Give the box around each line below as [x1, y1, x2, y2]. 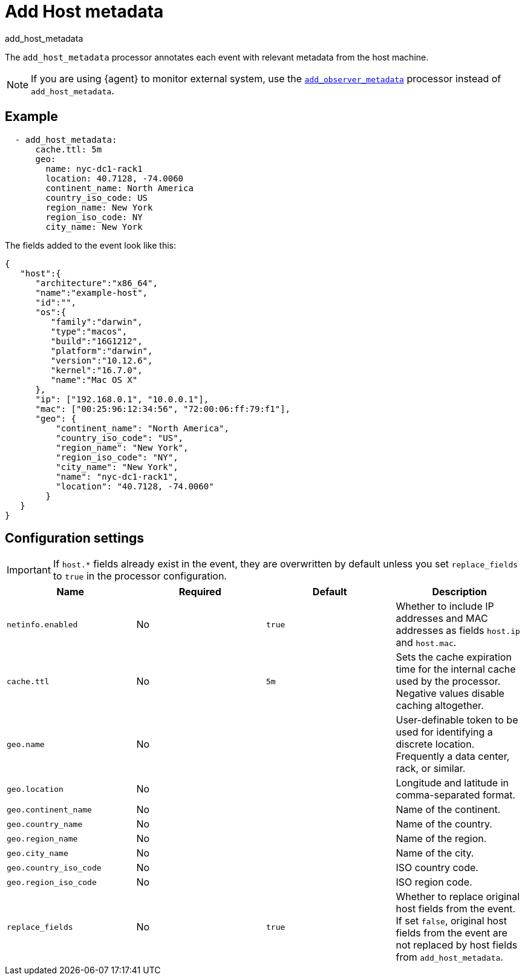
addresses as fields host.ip [396, 624, 520, 637]
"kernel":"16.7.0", [50, 365, 143, 375]
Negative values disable [396, 687, 504, 700]
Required [178, 586, 221, 598]
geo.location [7, 784, 64, 794]
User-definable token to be [396, 714, 518, 727]
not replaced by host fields [396, 939, 518, 952]
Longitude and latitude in [396, 777, 509, 789]
